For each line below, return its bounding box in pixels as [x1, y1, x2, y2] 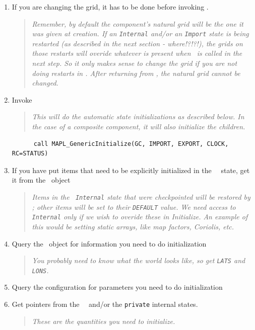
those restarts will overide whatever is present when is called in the [32, 48, 242, 58]
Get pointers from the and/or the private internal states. [12, 299, 198, 309]
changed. [32, 77, 58, 88]
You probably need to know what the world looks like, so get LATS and [32, 255, 245, 266]
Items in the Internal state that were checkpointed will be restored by [32, 191, 250, 202]
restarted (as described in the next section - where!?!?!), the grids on [32, 38, 243, 48]
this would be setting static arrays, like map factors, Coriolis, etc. [32, 221, 234, 231]
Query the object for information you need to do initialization [12, 238, 207, 249]
